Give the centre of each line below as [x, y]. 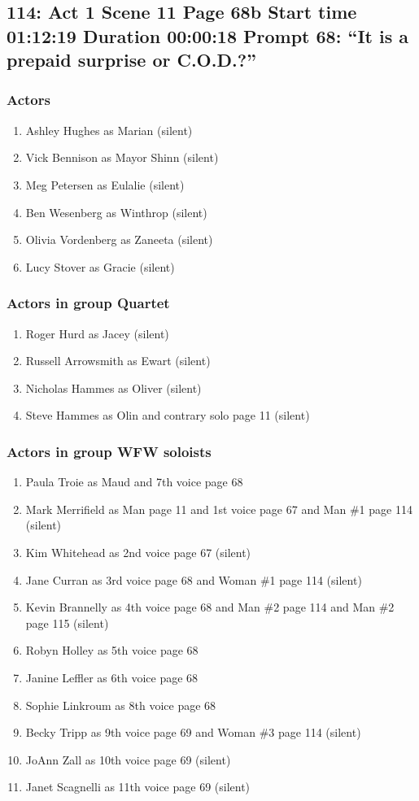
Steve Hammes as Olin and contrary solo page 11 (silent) [168, 415]
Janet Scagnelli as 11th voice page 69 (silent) [138, 787]
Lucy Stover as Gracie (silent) [100, 266]
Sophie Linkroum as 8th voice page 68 [121, 705]
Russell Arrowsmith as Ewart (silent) [118, 361]
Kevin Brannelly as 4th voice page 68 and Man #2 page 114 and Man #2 [210, 607]
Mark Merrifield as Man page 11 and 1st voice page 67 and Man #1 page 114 [219, 509]
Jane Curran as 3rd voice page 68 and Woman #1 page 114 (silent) [194, 579]
